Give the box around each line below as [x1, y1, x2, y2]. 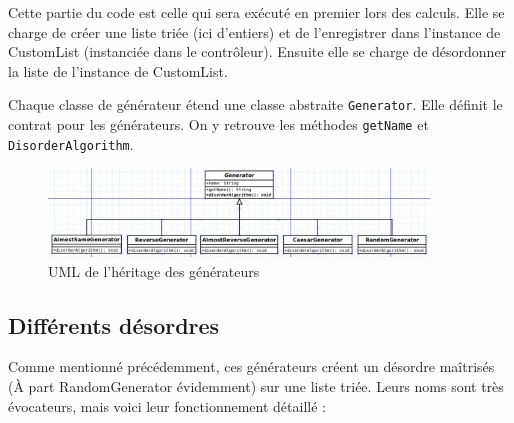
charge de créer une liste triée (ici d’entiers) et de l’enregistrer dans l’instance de [8, 21, 501, 42]
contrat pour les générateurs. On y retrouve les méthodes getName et [8, 114, 429, 135]
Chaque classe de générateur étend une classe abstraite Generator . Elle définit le [8, 94, 503, 115]
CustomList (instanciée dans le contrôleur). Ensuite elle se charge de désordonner [8, 41, 507, 62]
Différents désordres [8, 309, 220, 340]
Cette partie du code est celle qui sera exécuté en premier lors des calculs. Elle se [8, 2, 505, 22]
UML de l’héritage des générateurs [48, 260, 260, 281]
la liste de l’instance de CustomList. [8, 60, 228, 81]
